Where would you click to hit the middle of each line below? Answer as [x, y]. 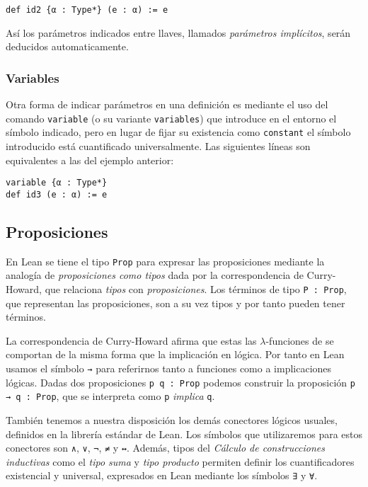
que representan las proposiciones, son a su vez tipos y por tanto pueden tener [176, 303]
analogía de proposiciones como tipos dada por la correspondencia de [155, 275]
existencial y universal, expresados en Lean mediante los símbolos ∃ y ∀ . [162, 475]
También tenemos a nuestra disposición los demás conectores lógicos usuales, [172, 419]
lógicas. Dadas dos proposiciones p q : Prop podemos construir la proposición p [180, 382]
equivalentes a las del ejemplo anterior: [90, 160]
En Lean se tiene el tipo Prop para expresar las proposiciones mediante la [165, 261]
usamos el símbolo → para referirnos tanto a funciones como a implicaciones [169, 368]
